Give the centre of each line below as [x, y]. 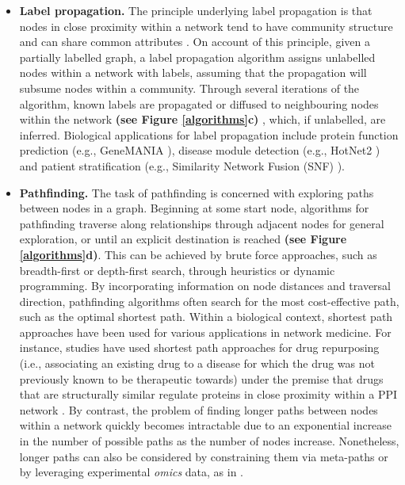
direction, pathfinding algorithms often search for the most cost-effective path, [209, 301]
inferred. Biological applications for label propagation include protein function [209, 134]
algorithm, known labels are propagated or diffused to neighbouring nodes [199, 103]
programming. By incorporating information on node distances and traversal [205, 286]
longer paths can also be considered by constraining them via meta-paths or [204, 456]
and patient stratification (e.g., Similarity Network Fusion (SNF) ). [182, 165]
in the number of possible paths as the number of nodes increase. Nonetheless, [209, 441]
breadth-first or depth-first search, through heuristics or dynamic [177, 270]
